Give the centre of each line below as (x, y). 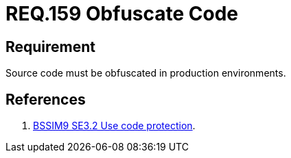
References (46, 99)
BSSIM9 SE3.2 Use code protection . (114, 126)
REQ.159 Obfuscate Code (122, 14)
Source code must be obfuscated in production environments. (146, 73)
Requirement (51, 47)
